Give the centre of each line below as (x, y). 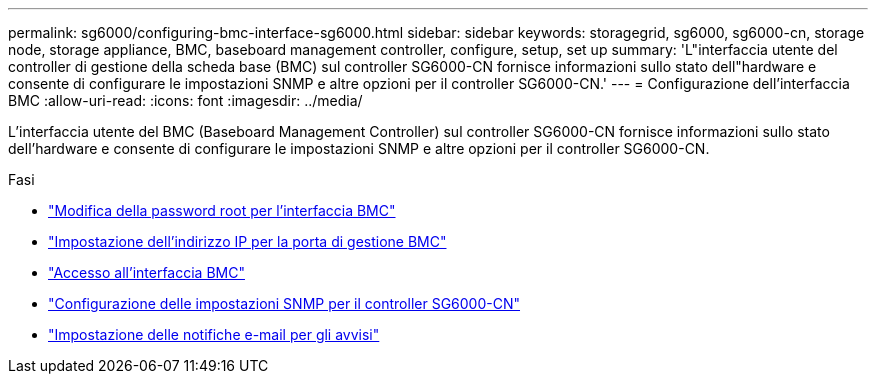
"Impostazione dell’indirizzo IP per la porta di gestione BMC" (247, 241)
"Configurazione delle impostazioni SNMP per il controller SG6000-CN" (284, 303)
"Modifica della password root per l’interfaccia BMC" (222, 210)
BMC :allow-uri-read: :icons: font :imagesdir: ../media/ (185, 100)
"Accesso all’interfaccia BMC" (146, 272)
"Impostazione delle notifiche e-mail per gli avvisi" (214, 334)
